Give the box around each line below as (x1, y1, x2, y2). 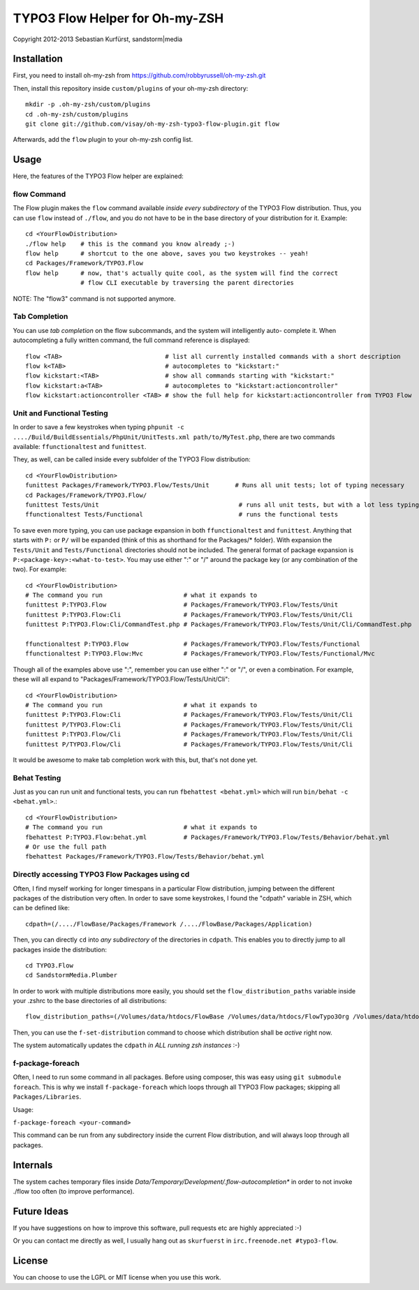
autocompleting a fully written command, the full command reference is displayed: (13, 336, 251, 345)
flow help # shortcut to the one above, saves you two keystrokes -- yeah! (25, 250, 309, 258)
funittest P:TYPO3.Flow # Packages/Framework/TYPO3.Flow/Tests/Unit (25, 601, 339, 609)
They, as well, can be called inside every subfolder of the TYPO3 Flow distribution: (13, 455, 251, 464)
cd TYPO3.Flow (25, 961, 73, 970)
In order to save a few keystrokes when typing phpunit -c (13, 423, 185, 431)
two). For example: (13, 565, 67, 574)
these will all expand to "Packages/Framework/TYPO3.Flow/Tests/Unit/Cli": (13, 675, 230, 683)
